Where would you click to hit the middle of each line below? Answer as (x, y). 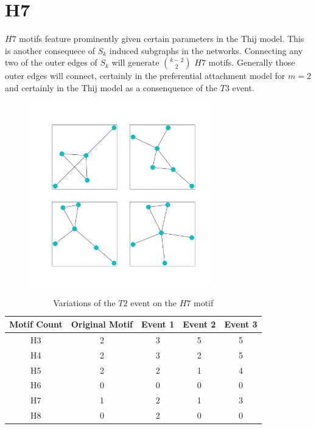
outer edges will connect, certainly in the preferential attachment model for (145, 76)
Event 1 (158, 324)
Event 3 (241, 324)
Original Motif (102, 324)
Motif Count (36, 324)
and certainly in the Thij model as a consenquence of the (111, 87)
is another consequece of (50, 50)
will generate (135, 62)
